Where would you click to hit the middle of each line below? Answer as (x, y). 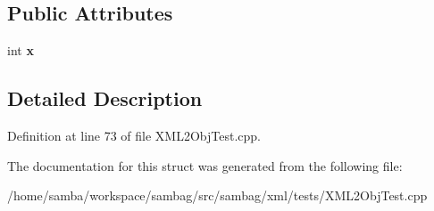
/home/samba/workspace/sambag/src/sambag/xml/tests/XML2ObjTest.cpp (217, 195)
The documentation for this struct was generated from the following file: (205, 165)
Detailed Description (105, 98)
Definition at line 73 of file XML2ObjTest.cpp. (134, 135)
